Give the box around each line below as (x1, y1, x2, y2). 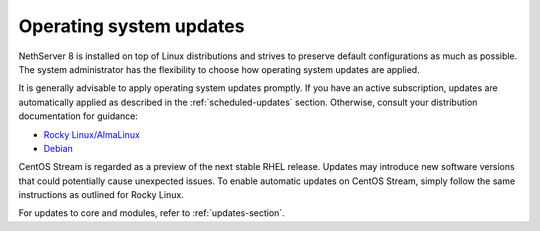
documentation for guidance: (18, 110, 139, 122)
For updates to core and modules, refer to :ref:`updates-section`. (18, 207, 285, 219)
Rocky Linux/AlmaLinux (43, 128, 140, 140)
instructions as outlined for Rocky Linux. (18, 189, 184, 201)
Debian (43, 142, 74, 154)
